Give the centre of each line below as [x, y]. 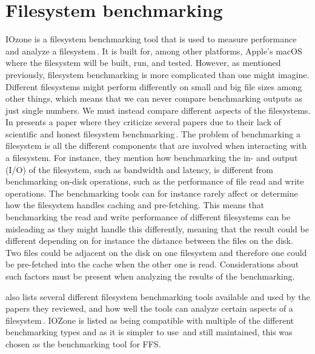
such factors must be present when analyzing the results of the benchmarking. [150, 276]
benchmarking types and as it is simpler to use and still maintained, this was [149, 332]
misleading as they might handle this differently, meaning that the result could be [157, 228]
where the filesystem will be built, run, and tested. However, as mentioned [143, 63]
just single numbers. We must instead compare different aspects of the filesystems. [158, 110]
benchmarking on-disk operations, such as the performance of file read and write [155, 181]
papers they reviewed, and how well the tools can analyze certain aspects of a [149, 308]
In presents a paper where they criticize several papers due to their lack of [143, 122]
